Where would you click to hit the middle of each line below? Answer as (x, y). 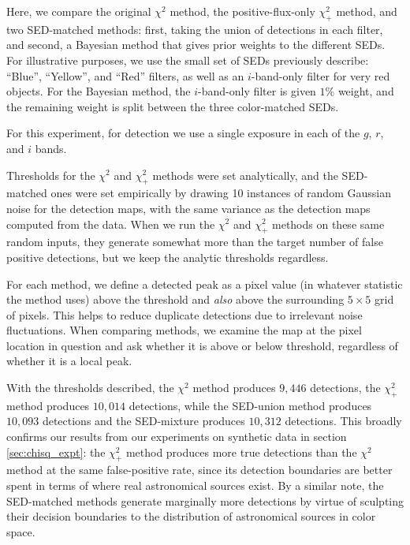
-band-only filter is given (257, 91)
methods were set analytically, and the (245, 175)
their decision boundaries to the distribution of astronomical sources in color (191, 516)
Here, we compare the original (79, 11)
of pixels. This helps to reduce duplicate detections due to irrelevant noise (184, 314)
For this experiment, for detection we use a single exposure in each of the (183, 133)
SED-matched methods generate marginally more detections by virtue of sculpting (205, 500)
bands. (51, 148)
